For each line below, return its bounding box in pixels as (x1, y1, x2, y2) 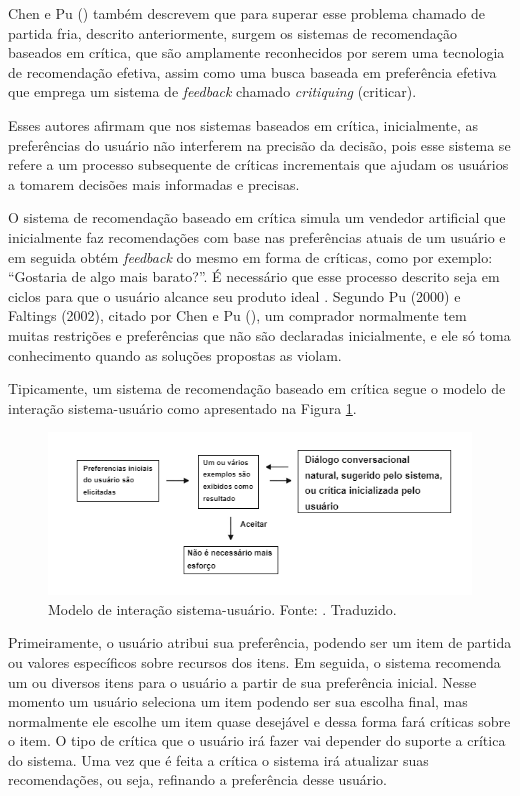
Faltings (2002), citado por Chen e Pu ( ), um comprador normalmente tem (8, 305, 467, 326)
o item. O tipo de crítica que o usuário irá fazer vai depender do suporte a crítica (8, 730, 506, 751)
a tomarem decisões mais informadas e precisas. (8, 173, 300, 194)
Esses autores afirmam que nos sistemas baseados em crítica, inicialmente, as (8, 114, 479, 135)
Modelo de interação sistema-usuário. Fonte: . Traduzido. (48, 598, 397, 619)
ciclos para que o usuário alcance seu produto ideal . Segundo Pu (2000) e (8, 285, 461, 306)
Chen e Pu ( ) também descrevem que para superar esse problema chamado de (8, 3, 486, 23)
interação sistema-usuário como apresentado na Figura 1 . (8, 397, 357, 418)
